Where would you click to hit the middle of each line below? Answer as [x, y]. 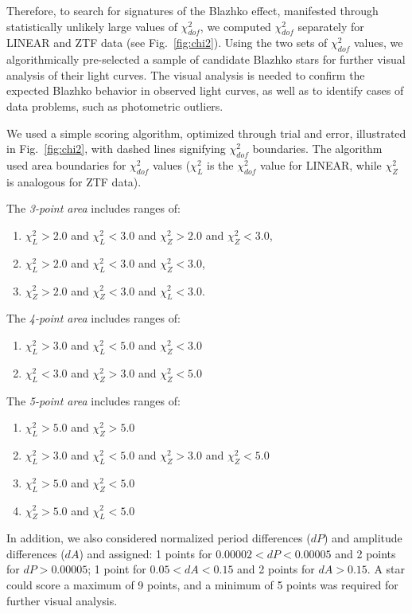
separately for [331, 26]
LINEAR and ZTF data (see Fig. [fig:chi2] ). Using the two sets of [167, 43]
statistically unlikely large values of [92, 26]
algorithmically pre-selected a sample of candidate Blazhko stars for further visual [206, 59]
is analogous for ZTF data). [74, 181]
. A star [386, 569]
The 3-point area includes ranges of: [93, 208]
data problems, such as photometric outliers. [115, 106]
